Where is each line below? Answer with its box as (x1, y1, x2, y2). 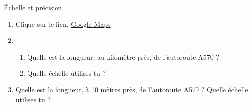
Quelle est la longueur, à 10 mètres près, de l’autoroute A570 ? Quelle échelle (15, 84, 248, 94)
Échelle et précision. (4, 2, 64, 12)
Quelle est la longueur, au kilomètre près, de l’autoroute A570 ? (27, 51, 219, 62)
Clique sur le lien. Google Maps (15, 19, 111, 29)
